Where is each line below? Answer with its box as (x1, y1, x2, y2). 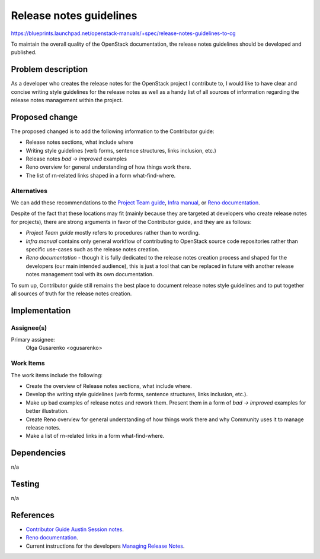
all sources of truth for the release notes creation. (11, 290, 132, 297)
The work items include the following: (11, 371, 103, 378)
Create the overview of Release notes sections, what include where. (25, 383, 192, 389)
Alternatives (11, 187, 47, 195)
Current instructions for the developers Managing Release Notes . (25, 542, 185, 549)
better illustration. (25, 408, 69, 415)
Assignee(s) (11, 324, 47, 332)
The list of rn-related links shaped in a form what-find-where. (25, 172, 176, 179)
